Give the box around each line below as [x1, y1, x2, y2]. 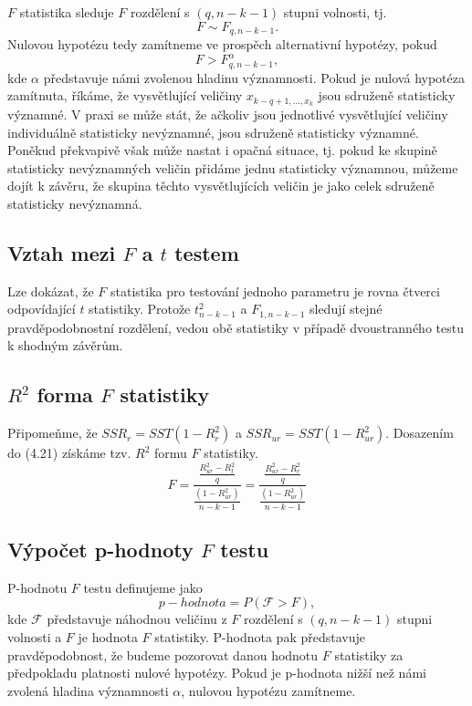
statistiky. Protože [89, 299, 191, 318]
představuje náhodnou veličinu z [47, 609, 227, 628]
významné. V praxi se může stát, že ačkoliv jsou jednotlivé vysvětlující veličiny [7, 105, 448, 124]
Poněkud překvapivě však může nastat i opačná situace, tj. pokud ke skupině [7, 140, 437, 160]
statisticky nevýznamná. [7, 194, 142, 213]
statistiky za [334, 645, 404, 664]
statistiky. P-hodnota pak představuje [154, 627, 365, 646]
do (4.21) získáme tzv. [7, 443, 131, 462]
